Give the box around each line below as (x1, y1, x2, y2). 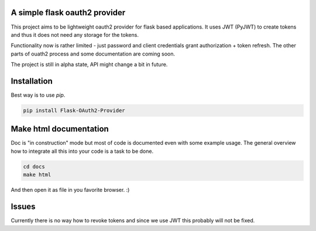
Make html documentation (11, 124, 109, 134)
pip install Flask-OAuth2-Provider (23, 107, 125, 114)
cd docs (23, 163, 45, 170)
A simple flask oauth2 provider (11, 8, 126, 17)
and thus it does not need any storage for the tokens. (11, 31, 139, 38)
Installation (11, 76, 53, 86)
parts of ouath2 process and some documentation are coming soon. (11, 50, 176, 57)
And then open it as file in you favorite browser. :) (11, 187, 130, 194)
